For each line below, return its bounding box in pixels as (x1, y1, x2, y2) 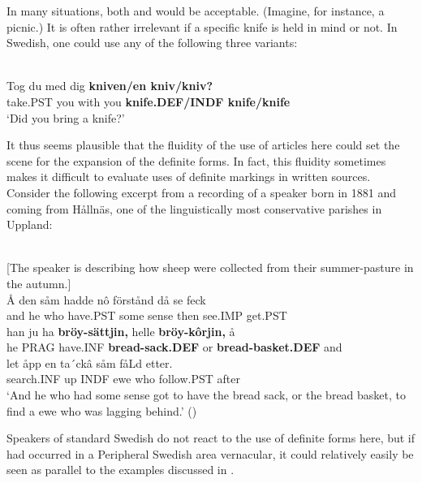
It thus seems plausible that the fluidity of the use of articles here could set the (6, 136, 400, 153)
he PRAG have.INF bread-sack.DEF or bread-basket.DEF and (6, 339, 342, 356)
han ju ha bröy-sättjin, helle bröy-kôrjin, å (6, 322, 235, 339)
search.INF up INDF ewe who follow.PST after (6, 370, 240, 387)
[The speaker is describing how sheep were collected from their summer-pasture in (6, 259, 414, 276)
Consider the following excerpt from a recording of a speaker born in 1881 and (6, 183, 396, 201)
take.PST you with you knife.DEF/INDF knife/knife (6, 93, 291, 110)
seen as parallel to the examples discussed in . (6, 461, 235, 478)
